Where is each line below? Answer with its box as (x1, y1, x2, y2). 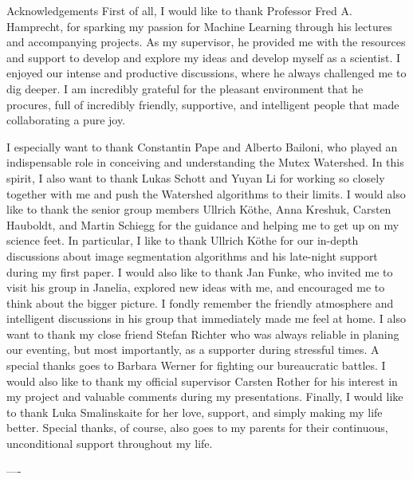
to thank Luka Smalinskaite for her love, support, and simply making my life (6, 403, 383, 420)
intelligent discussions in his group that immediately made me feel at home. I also (6, 310, 406, 327)
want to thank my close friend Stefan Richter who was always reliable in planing (6, 325, 399, 342)
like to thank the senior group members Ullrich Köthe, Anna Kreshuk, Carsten (6, 201, 391, 218)
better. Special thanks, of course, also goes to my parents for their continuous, (6, 419, 388, 436)
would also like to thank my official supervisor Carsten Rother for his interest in (6, 372, 398, 389)
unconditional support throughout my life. (6, 435, 213, 452)
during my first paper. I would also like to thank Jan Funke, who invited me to (6, 263, 393, 280)
